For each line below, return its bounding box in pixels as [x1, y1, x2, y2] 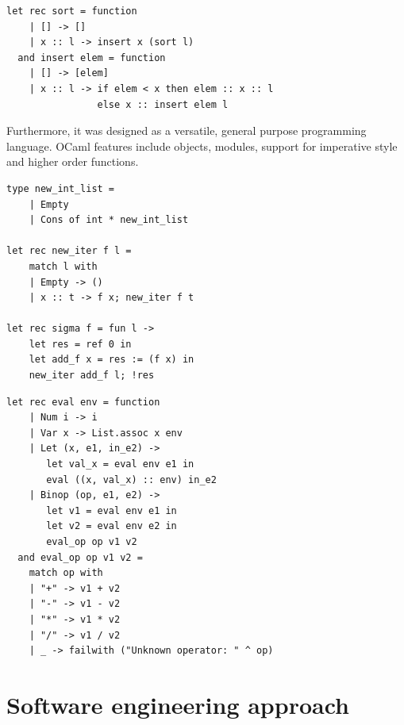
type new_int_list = [6, 182, 115, 194]
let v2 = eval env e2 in [46, 520, 177, 532]
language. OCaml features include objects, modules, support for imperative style [6, 137, 398, 154]
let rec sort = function [6, 6, 137, 17]
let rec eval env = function [6, 396, 160, 408]
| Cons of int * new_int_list [29, 214, 189, 226]
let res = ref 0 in [29, 338, 132, 350]
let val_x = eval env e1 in [46, 458, 194, 470]
